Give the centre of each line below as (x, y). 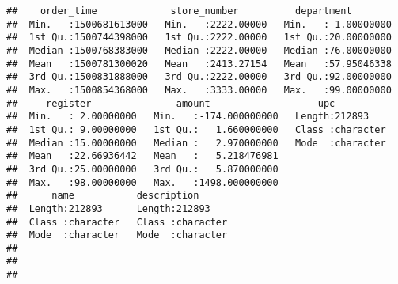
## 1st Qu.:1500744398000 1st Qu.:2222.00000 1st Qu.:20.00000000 (199, 38)
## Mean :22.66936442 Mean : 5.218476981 (142, 156)
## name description (103, 196)
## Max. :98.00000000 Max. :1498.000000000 (142, 182)
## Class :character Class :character (117, 222)
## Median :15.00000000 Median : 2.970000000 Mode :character (196, 143)
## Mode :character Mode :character (117, 235)
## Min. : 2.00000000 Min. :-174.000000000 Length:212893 (188, 117)
